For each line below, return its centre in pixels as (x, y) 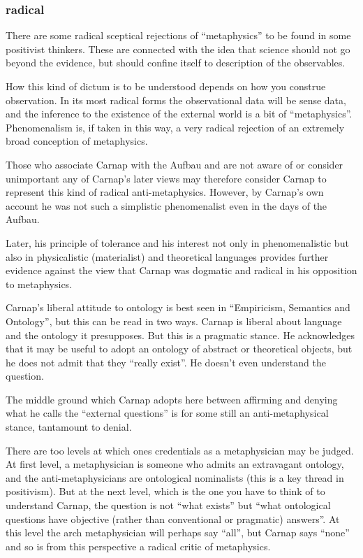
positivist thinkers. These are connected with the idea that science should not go (178, 49)
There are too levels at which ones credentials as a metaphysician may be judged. (180, 450)
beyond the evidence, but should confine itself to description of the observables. (176, 63)
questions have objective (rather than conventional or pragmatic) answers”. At (173, 518)
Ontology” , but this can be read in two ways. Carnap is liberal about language (174, 321)
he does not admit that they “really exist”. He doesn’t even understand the (166, 362)
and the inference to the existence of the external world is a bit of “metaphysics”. (179, 114)
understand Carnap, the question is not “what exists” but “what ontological (168, 505)
